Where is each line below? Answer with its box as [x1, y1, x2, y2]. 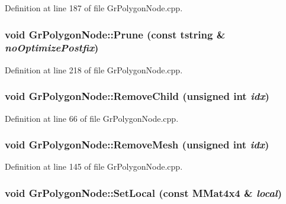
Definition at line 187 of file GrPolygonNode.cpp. [5, 2, 183, 14]
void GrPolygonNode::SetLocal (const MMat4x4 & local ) [5, 185, 282, 200]
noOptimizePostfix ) [5, 40, 99, 55]
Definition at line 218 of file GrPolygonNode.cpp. [5, 63, 183, 76]
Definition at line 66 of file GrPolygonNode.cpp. [5, 112, 179, 124]
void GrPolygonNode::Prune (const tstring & [5, 27, 226, 41]
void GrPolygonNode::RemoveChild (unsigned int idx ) [5, 89, 269, 103]
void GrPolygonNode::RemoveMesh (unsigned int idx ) [5, 137, 269, 152]
